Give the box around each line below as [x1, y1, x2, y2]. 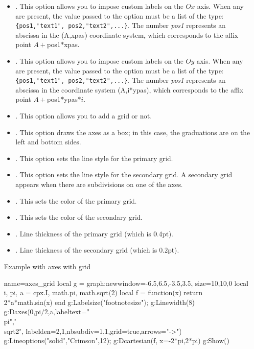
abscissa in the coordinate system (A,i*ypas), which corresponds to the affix [15, 84, 244, 94]
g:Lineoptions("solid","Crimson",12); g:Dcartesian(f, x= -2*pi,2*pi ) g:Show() [4, 335, 230, 346]
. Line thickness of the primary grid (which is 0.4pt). [15, 228, 173, 238]
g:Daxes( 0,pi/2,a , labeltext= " [4, 306, 90, 317]
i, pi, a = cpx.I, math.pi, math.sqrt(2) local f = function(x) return [4, 287, 203, 298]
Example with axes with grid [4, 261, 91, 271]
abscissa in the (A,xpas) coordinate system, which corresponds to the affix [15, 29, 238, 40]
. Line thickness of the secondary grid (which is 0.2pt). [15, 245, 179, 255]
